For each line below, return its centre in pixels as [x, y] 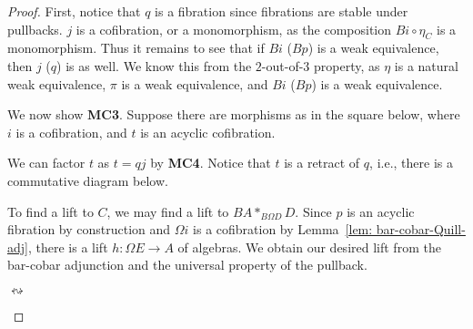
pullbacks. [35, 29]
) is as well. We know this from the [154, 65]
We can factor [46, 163]
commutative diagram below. [88, 180]
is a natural [426, 65]
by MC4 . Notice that [211, 163]
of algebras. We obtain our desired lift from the [309, 247]
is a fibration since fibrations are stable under [282, 11]
